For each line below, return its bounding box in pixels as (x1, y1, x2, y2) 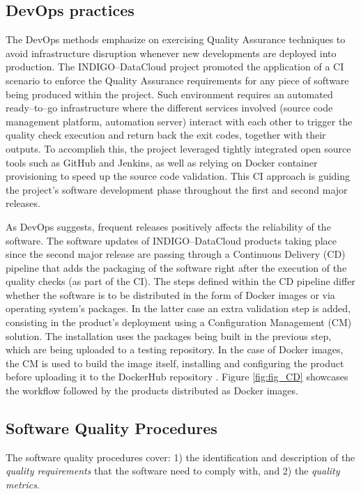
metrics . (6, 477, 40, 492)
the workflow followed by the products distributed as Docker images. (6, 383, 298, 398)
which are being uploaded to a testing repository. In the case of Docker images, (6, 342, 344, 357)
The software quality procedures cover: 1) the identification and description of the (6, 449, 355, 464)
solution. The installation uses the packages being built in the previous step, (6, 328, 332, 343)
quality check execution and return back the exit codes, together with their (6, 128, 326, 142)
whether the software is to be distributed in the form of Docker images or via (6, 287, 335, 302)
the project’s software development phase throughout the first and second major (6, 182, 348, 196)
